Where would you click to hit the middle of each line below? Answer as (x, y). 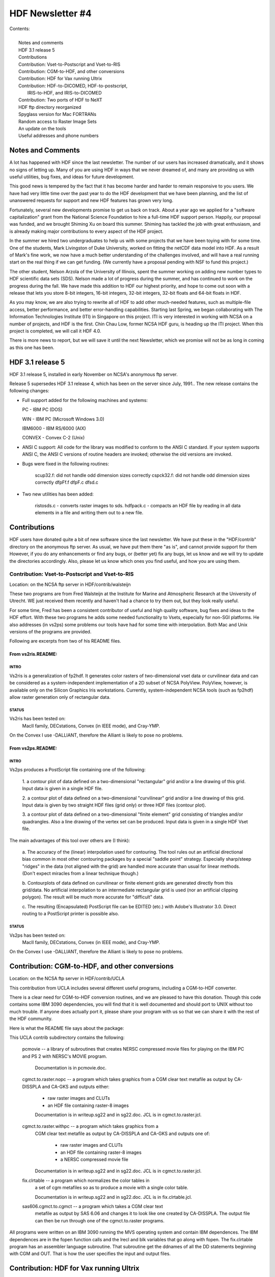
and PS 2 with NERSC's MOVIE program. (64, 1056)
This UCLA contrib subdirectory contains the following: (67, 1037)
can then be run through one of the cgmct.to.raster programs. (100, 1220)
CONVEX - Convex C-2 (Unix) (53, 438)
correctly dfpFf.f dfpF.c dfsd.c (67, 482)
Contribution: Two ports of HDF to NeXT (60, 100)
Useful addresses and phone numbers (59, 136)
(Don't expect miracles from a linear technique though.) (80, 873)
